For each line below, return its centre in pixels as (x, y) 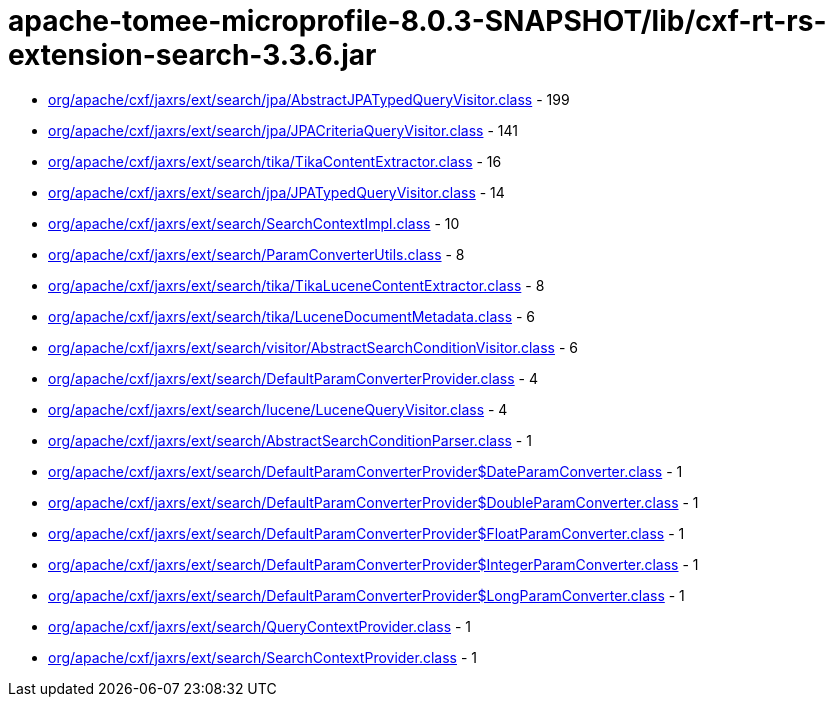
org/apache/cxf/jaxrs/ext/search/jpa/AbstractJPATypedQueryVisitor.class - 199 (309, 99)
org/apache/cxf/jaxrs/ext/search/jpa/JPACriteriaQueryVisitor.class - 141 (283, 130)
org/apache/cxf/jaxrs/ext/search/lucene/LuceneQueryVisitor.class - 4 (278, 409)
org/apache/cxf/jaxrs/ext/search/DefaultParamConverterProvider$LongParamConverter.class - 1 (366, 595)
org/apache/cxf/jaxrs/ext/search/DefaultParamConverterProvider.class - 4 (293, 378)
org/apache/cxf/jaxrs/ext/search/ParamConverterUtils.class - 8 (256, 254)
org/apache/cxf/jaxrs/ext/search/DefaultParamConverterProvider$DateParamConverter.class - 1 (365, 471)
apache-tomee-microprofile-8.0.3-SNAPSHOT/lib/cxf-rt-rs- (417, 21)
